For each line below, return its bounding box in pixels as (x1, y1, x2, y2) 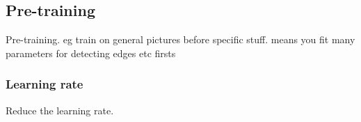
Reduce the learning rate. (6, 102, 114, 117)
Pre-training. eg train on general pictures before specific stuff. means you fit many (6, 32, 355, 47)
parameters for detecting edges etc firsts (6, 45, 176, 60)
